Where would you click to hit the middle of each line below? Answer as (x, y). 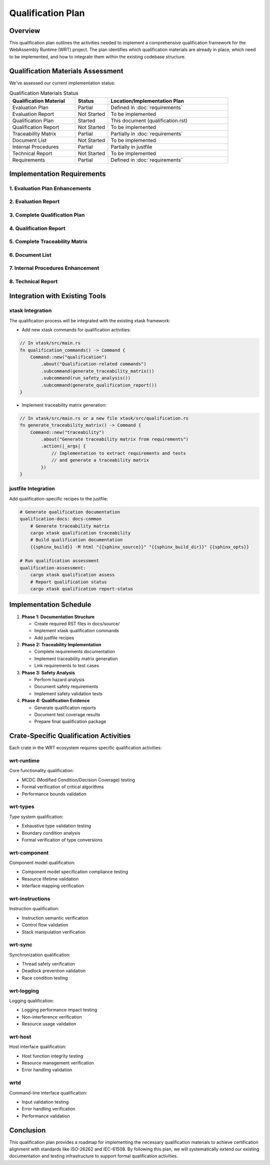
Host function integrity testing (52, 1056)
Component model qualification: (42, 863)
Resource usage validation (49, 1024)
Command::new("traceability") (67, 432)
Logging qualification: (32, 1001)
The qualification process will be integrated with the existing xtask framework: (90, 320)
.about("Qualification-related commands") (94, 364)
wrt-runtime (24, 761)
